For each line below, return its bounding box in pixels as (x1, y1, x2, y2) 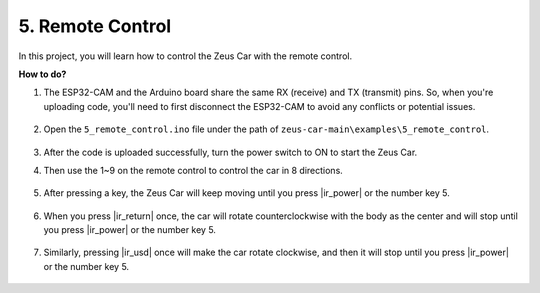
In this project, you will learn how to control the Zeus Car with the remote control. (18, 50, 353, 62)
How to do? (18, 68, 67, 80)
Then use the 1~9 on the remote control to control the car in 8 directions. (43, 164, 344, 176)
